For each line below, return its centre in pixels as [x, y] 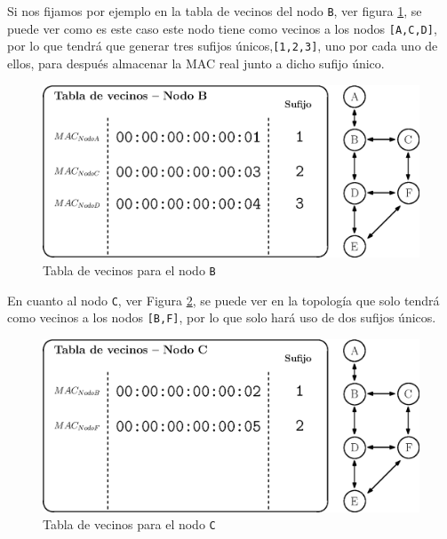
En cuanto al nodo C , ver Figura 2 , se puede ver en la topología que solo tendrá [223, 300]
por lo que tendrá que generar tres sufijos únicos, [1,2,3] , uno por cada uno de [223, 46]
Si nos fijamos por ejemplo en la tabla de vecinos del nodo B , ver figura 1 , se [215, 11]
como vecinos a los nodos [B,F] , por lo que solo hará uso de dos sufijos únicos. [222, 317]
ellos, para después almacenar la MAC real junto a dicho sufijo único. [196, 63]
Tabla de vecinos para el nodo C [129, 524]
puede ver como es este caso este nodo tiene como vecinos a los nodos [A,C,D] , [222, 28]
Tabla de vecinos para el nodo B [129, 269]
